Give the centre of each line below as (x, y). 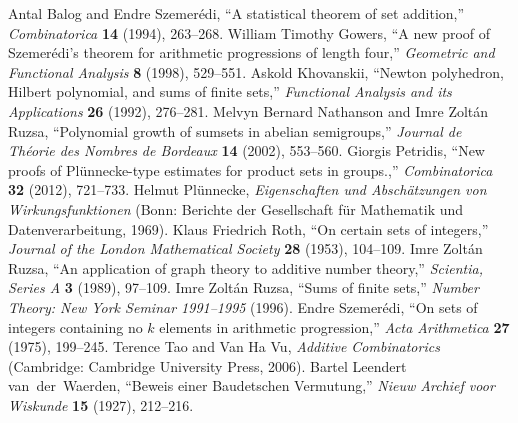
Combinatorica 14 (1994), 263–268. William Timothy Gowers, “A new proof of (249, 32)
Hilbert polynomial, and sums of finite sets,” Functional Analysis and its (230, 91)
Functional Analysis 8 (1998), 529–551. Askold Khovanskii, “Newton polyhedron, (256, 71)
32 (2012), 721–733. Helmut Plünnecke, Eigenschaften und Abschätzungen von (247, 189)
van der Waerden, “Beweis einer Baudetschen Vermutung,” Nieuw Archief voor (251, 385)
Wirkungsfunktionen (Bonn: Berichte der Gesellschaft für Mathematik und (236, 208)
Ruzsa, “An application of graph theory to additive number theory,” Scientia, (245, 267)
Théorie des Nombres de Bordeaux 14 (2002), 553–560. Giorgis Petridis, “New (246, 150)
